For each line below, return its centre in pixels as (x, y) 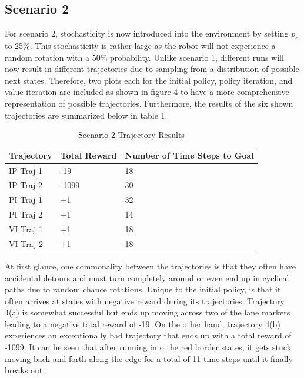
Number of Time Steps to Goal (189, 155)
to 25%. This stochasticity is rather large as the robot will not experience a (140, 45)
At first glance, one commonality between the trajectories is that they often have (150, 266)
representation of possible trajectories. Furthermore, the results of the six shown (149, 103)
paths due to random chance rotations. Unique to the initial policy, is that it (143, 289)
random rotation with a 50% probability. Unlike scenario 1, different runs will (144, 57)
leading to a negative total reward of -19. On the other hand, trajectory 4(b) (143, 323)
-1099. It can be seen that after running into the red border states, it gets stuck (148, 347)
